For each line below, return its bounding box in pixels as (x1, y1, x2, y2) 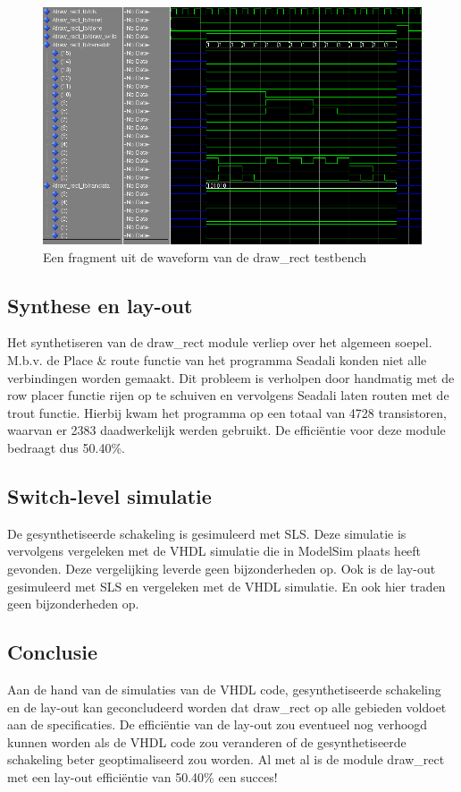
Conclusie (7, 638, 98, 666)
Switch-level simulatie (7, 481, 212, 509)
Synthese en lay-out (7, 291, 193, 319)
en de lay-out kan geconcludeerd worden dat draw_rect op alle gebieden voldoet (7, 697, 447, 716)
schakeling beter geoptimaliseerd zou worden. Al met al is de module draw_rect (7, 750, 445, 769)
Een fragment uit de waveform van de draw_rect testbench (43, 247, 367, 266)
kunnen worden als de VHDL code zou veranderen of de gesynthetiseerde (7, 732, 407, 751)
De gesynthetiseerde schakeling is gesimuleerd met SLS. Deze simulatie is (7, 524, 407, 542)
